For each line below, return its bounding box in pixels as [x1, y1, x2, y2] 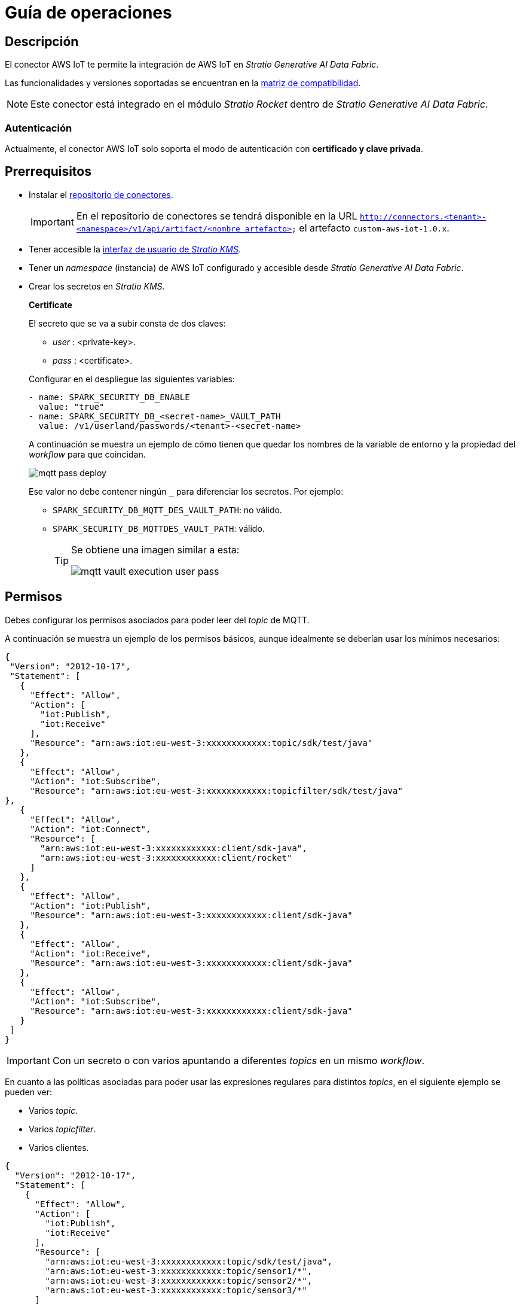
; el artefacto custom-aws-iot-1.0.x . [292, 221, 449, 234]
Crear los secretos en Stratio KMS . [29, 281, 165, 291]
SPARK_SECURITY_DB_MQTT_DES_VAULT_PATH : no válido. [53, 504, 282, 515]
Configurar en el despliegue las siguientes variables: [29, 373, 235, 384]
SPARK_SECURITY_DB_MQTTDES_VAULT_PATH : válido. [53, 523, 265, 534]
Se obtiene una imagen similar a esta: [71, 543, 240, 556]
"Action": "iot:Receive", [30, 948, 151, 958]
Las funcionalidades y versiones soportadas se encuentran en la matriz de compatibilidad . [5, 78, 361, 89]
